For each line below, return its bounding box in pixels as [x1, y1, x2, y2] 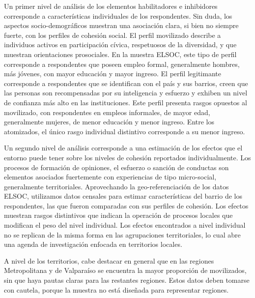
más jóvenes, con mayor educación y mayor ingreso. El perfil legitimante [4, 68, 221, 79]
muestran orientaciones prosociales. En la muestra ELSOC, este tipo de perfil [4, 49, 237, 59]
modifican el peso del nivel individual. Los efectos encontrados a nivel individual [4, 220, 246, 230]
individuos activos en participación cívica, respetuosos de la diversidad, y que [4, 39, 237, 50]
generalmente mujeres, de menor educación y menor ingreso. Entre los [4, 117, 215, 127]
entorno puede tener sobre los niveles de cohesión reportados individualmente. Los [4, 152, 251, 162]
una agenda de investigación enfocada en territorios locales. [4, 239, 182, 249]
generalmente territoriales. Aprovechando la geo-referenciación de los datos [4, 181, 229, 191]
